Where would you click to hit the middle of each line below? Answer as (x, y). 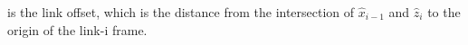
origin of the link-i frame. (77, 29)
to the (444, 12)
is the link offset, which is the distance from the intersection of (181, 12)
